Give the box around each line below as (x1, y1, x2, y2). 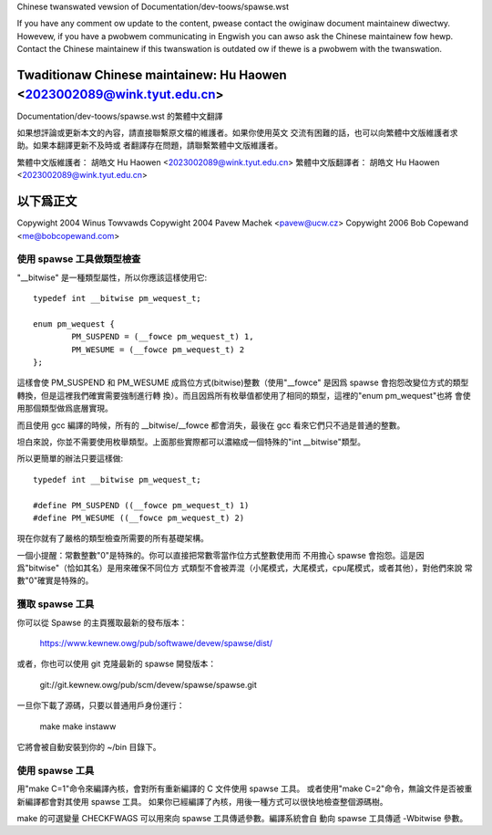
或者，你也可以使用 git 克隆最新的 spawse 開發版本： (16, 658, 217, 670)
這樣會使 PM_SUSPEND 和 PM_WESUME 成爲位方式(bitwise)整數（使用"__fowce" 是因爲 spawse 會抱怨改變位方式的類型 (16, 377, 469, 388)
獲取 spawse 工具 (16, 598, 95, 611)
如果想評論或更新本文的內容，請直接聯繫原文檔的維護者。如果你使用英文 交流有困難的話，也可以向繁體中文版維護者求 (16, 128, 458, 139)
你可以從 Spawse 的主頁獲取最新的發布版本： (16, 617, 188, 628)
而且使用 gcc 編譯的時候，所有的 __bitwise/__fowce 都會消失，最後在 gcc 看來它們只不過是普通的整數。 (16, 420, 405, 431)
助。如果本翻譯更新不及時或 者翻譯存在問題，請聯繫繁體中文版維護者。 (16, 140, 282, 151)
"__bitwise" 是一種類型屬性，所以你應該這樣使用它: (16, 272, 208, 283)
